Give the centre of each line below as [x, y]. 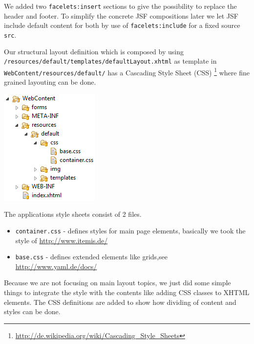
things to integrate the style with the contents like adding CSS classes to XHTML [127, 292]
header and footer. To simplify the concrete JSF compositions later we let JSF [121, 15]
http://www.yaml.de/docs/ [56, 266]
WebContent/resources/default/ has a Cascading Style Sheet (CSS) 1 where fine [127, 71]
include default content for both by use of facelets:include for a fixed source [122, 25]
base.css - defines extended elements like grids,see [91, 257]
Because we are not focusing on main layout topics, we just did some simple [117, 283]
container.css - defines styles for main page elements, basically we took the [130, 230]
